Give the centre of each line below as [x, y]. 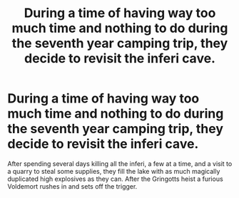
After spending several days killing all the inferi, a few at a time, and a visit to [120, 163]
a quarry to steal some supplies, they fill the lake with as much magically [114, 171]
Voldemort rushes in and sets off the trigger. [72, 186]
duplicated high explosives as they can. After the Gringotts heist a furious [115, 179]
